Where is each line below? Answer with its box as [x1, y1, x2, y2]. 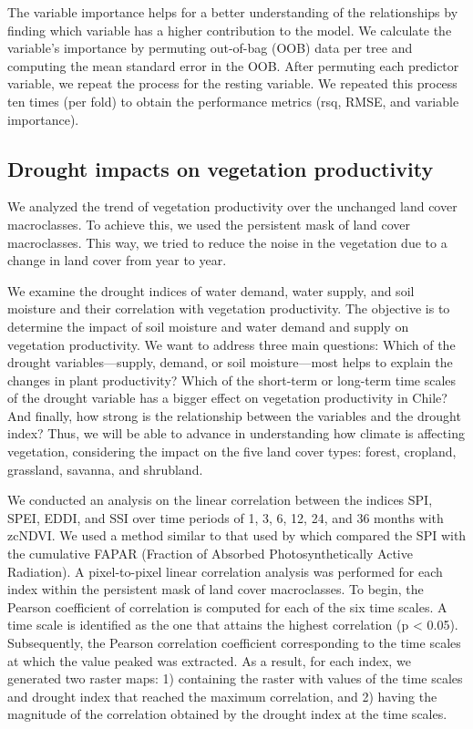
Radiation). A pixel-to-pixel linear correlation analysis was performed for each [7, 561, 443, 580]
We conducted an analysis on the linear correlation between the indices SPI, [7, 490, 433, 509]
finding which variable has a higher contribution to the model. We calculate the [7, 20, 452, 39]
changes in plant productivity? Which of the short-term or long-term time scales [7, 370, 457, 389]
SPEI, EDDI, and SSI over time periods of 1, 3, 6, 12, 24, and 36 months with [7, 508, 444, 527]
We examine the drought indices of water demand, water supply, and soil [7, 281, 415, 300]
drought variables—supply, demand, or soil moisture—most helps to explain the [7, 353, 453, 372]
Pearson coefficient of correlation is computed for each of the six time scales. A [7, 597, 447, 616]
